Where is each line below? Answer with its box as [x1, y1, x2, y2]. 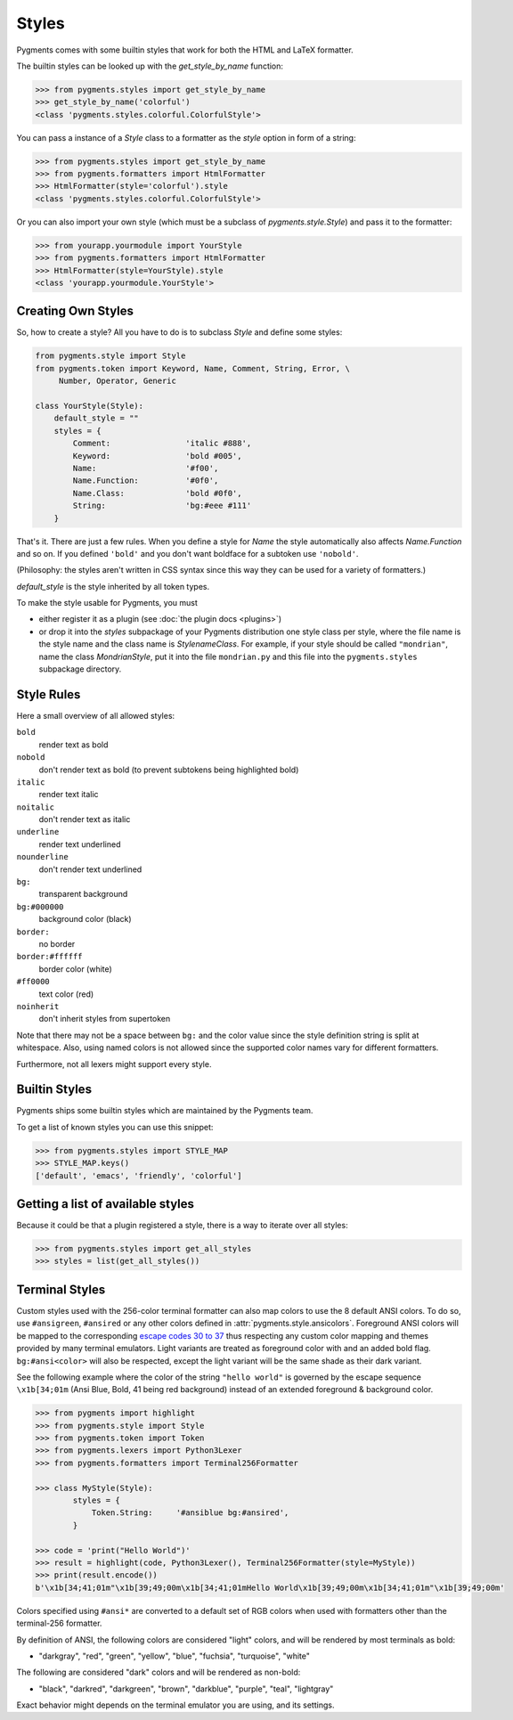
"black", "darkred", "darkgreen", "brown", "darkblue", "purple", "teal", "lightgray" [38, 1683, 334, 1694]
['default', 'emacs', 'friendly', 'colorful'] [35, 1170, 242, 1180]
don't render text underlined [38, 864, 142, 875]
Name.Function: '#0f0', [72, 476, 219, 485]
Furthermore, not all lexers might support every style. [16, 1058, 212, 1069]
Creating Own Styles [16, 304, 134, 319]
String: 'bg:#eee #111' [72, 501, 252, 511]
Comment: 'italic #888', [72, 438, 252, 449]
